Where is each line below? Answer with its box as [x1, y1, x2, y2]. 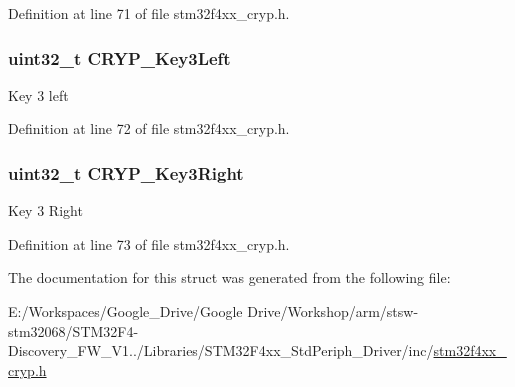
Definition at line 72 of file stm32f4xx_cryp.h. [8, 118, 290, 139]
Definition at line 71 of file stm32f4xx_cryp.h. [8, 3, 290, 23]
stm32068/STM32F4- [8, 320, 139, 341]
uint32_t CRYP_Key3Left [8, 45, 231, 70]
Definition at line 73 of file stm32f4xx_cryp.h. [8, 233, 290, 254]
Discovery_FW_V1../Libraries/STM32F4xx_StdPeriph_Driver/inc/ [8, 340, 434, 361]
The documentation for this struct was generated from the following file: [8, 267, 451, 288]
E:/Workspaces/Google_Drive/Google [8, 301, 243, 321]
